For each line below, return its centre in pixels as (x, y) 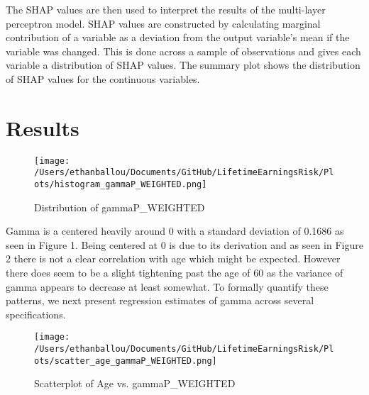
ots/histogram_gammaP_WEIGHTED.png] (121, 184)
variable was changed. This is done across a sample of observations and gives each (183, 51)
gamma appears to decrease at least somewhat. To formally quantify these (167, 286)
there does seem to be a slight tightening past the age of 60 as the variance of (175, 273)
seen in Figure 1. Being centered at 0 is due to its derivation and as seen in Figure (184, 244)
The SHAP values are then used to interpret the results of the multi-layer (166, 9)
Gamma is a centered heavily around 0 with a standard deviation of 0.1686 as (175, 231)
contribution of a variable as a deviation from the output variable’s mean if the (178, 37)
